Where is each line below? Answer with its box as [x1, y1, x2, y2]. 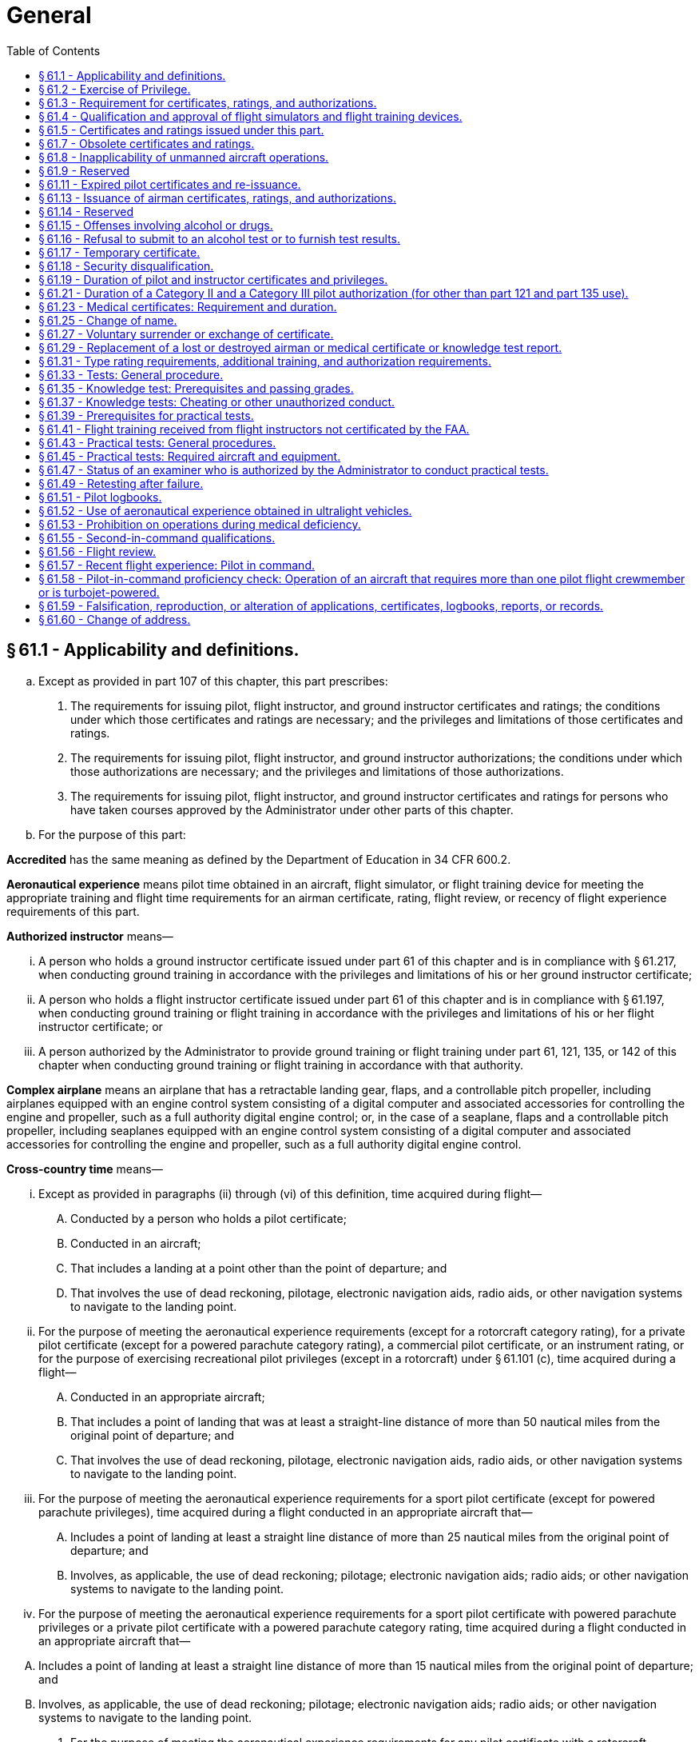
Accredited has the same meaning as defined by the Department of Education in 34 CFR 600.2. [6, 852, 511, 866]
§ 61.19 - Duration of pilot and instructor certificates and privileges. [38, 272, 388, 286]
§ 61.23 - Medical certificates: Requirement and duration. [38, 299, 337, 314]
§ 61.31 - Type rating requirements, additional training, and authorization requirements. [38, 354, 491, 368]
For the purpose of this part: [38, 827, 186, 841]
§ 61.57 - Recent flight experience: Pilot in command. [38, 557, 315, 572]
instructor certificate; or [38, 1019, 163, 1033]
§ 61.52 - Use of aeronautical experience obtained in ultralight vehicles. [38, 503, 412, 517]
